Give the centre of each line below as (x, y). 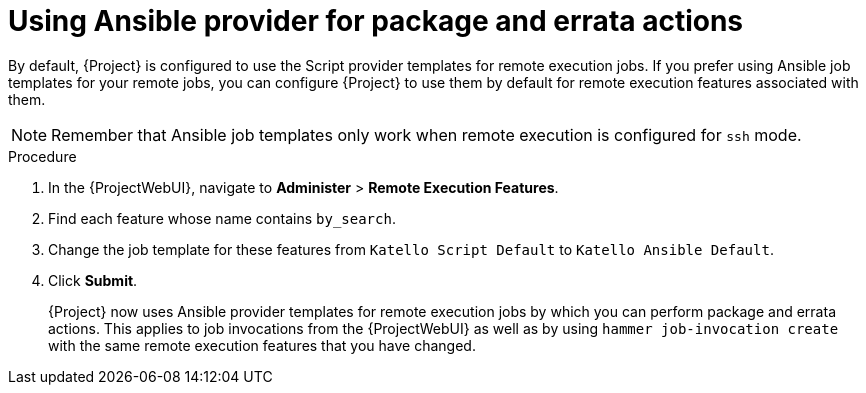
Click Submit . (93, 280)
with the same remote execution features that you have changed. (262, 345)
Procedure (42, 156)
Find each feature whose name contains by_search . (222, 218)
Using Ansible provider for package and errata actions (376, 21)
